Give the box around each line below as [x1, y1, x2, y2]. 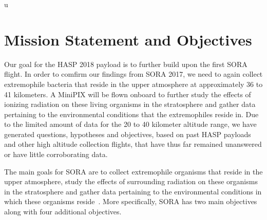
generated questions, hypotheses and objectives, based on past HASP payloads [4, 128, 251, 139]
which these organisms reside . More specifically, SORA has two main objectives [4, 196, 257, 207]
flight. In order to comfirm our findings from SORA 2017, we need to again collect [4, 69, 263, 79]
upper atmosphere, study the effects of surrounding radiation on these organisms [4, 176, 258, 187]
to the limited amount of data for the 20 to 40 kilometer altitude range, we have [4, 119, 257, 129]
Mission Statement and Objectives [4, 29, 252, 50]
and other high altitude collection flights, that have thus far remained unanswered [4, 139, 262, 149]
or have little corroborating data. [4, 149, 108, 160]
